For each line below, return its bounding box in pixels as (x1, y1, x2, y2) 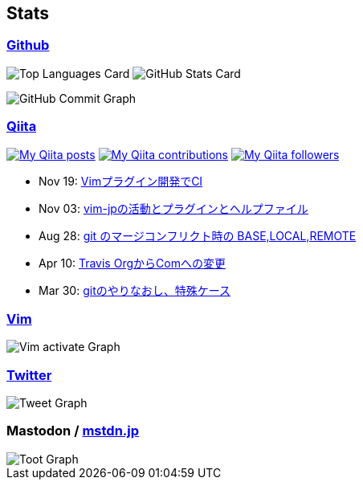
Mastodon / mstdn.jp (6, 423, 140, 439)
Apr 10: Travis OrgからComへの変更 (39, 255, 226, 270)
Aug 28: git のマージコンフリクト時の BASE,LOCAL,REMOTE (39, 228, 357, 243)
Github (6, 37, 50, 54)
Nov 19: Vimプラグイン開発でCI (39, 174, 203, 188)
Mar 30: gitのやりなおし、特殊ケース (39, 283, 231, 297)
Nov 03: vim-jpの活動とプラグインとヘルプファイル (39, 201, 308, 215)
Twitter (6, 366, 52, 383)
